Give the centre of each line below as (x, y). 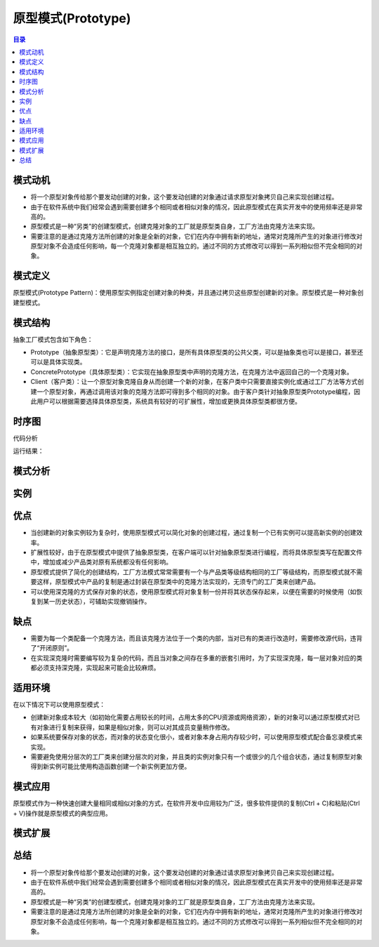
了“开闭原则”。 (52, 648)
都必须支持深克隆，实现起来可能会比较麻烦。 (95, 668)
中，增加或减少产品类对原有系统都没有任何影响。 (101, 562)
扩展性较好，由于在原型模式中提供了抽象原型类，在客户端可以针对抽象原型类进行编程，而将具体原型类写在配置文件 (197, 552)
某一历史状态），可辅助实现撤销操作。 (97, 601)
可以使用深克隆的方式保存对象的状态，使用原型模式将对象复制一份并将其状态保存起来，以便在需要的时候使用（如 (193, 591)
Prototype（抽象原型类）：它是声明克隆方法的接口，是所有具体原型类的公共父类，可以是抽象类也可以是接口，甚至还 (197, 352)
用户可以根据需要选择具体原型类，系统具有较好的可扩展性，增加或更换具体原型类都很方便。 (168, 402)
